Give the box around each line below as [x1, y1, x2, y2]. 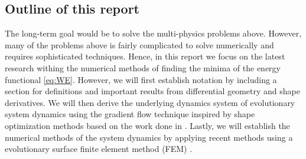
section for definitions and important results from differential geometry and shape [5, 85, 300, 97]
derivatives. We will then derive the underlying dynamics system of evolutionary [5, 96, 295, 108]
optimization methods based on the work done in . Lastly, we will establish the [5, 119, 290, 131]
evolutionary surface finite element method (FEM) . [5, 143, 193, 155]
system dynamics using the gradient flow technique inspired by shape [5, 108, 255, 120]
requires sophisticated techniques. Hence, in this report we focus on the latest [5, 50, 285, 62]
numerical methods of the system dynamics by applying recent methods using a [5, 131, 293, 143]
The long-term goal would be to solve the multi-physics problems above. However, [5, 27, 302, 39]
